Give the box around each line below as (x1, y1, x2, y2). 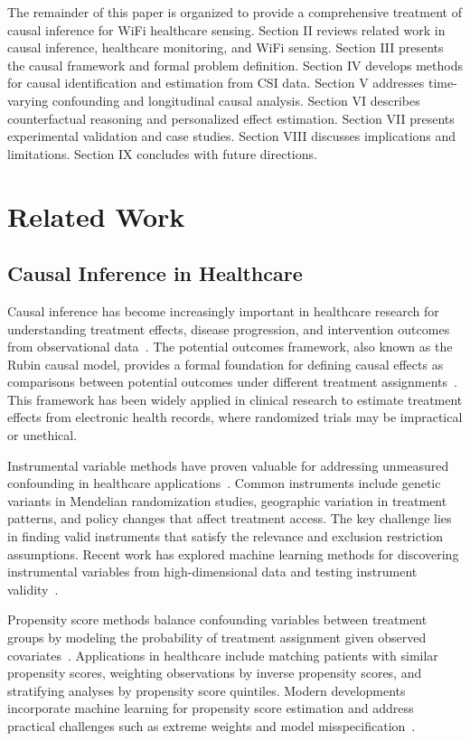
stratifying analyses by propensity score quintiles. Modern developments (7, 680, 406, 699)
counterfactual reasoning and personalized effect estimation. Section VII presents (7, 108, 455, 127)
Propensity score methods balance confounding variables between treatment (7, 610, 428, 629)
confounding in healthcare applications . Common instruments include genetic (7, 474, 441, 492)
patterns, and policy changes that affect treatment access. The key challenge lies (7, 509, 452, 528)
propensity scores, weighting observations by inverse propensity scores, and (7, 663, 422, 682)
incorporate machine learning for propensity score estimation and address (7, 699, 414, 718)
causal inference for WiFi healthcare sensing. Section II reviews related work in (7, 20, 446, 39)
